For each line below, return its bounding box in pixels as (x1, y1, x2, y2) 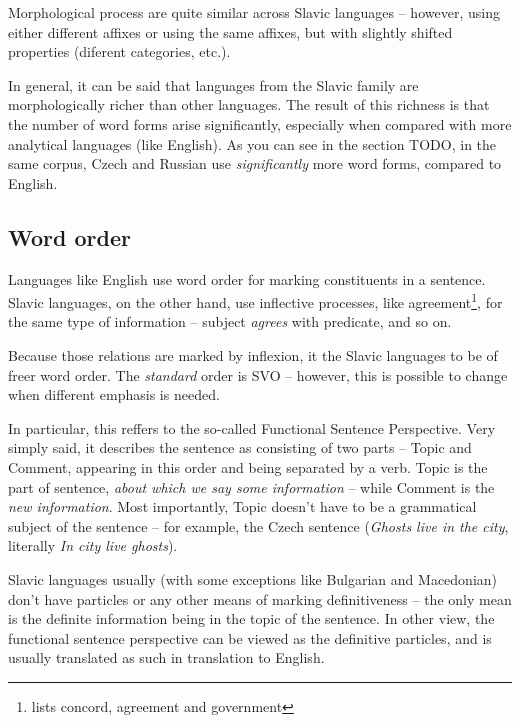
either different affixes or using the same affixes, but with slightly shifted (8, 21, 453, 42)
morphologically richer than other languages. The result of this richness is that (8, 94, 490, 115)
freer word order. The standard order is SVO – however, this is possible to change (8, 364, 508, 385)
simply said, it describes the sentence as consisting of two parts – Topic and (8, 437, 472, 458)
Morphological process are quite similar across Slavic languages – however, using (8, 2, 500, 22)
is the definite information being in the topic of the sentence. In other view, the (8, 608, 495, 629)
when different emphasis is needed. (8, 384, 220, 405)
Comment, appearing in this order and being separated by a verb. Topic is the (8, 456, 488, 477)
